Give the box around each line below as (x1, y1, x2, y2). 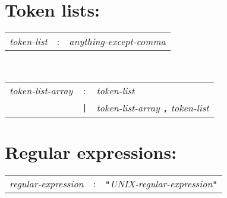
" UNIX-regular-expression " (105, 176, 217, 190)
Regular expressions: (5, 139, 177, 164)
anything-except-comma (69, 34, 166, 49)
